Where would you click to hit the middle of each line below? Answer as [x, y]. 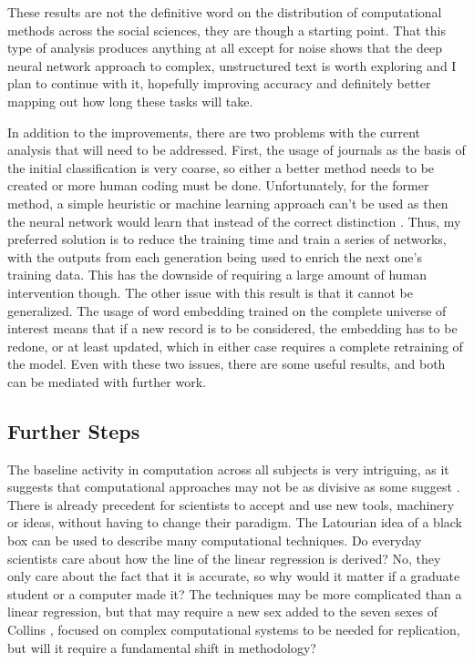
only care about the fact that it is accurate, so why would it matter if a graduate [234, 576]
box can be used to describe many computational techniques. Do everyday [215, 541]
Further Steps [74, 430]
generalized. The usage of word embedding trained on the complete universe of [227, 310]
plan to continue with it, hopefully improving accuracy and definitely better [219, 83]
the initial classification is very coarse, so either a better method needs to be [221, 167]
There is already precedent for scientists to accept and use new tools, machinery [231, 504]
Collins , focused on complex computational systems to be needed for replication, [234, 630]
